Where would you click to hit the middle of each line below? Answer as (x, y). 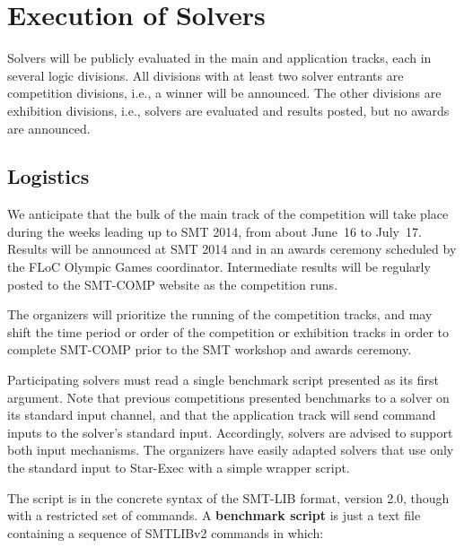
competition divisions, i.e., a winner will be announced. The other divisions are (224, 93)
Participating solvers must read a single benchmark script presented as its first (223, 380)
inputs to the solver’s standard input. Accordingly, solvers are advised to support (230, 432)
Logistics (48, 176)
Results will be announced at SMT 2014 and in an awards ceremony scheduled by (232, 249)
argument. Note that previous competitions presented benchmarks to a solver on (228, 397)
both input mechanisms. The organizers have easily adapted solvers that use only (231, 450)
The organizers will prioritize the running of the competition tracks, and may (220, 314)
